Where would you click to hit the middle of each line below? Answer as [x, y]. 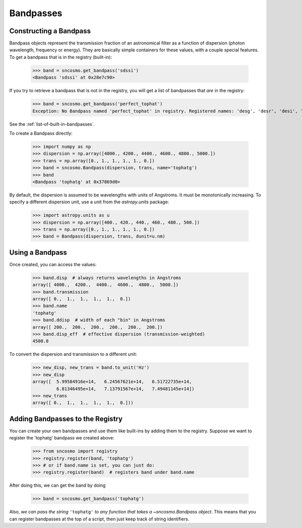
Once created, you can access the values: [53, 264]
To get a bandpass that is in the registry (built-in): [61, 57]
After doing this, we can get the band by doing [57, 485]
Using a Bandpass [38, 252]
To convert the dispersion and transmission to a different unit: [73, 354]
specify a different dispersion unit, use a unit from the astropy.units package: [89, 202]
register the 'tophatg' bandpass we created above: [62, 438]
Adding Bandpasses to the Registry [66, 419]
